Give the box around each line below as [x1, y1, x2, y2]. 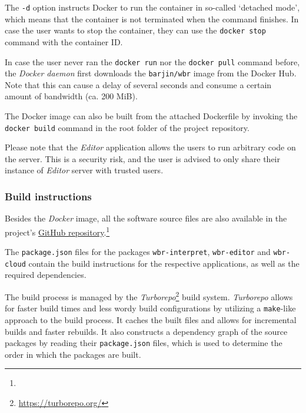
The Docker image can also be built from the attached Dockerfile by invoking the [5, 110, 298, 122]
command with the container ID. [5, 35, 123, 48]
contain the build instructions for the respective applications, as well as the [28, 257, 300, 269]
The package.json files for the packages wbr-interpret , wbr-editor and [5, 246, 271, 258]
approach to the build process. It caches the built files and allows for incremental [5, 313, 297, 325]
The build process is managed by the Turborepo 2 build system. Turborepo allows [5, 289, 293, 303]
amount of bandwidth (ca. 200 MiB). [5, 90, 138, 102]
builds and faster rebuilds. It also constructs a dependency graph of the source [5, 325, 288, 337]
